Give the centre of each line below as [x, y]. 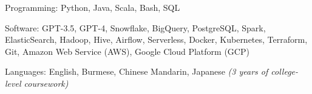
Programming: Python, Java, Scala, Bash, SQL [93, 7]
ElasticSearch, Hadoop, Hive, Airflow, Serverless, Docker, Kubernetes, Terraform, [156, 39]
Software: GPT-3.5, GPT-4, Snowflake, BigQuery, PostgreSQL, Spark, [135, 27]
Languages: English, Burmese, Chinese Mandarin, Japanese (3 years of [137, 71]
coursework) [46, 83]
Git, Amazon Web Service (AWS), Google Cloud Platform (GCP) [127, 51]
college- [285, 71]
